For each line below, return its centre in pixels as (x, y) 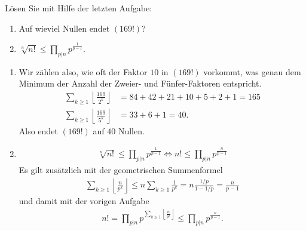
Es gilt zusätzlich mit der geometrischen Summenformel (121, 169)
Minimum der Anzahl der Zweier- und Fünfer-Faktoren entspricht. (140, 83)
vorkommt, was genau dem (252, 71)
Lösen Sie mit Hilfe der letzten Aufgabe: (79, 8)
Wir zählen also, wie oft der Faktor (83, 71)
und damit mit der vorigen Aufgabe (84, 200)
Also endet (38, 130)
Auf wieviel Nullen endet (64, 28)
